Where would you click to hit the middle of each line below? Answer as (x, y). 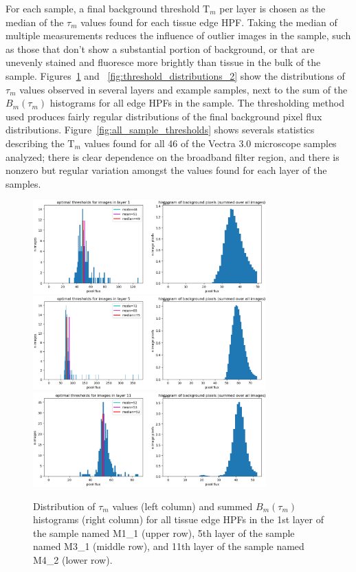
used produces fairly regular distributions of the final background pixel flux (164, 116)
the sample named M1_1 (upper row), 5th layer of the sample (164, 532)
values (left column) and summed (182, 506)
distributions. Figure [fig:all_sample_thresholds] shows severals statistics (160, 130)
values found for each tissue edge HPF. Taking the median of (209, 22)
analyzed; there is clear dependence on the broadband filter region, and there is (173, 156)
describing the (35, 143)
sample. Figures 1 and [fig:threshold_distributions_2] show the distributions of (175, 75)
